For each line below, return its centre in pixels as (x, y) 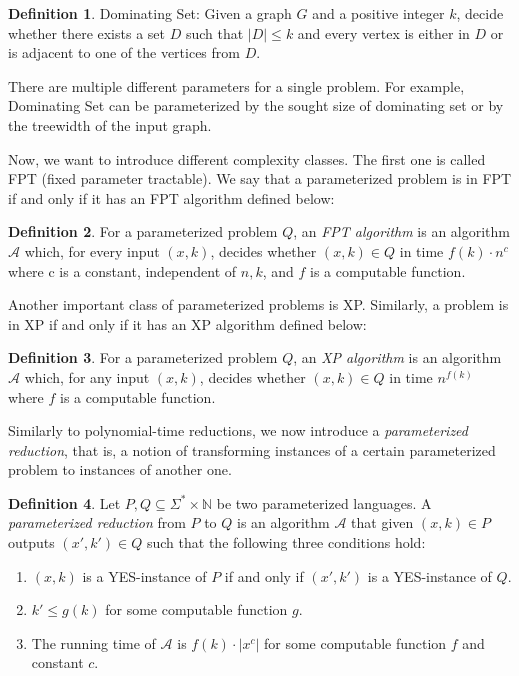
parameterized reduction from (97, 522)
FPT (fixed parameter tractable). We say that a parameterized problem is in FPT (260, 178)
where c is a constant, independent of (122, 270)
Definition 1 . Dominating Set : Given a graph (150, 13)
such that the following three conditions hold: (286, 542)
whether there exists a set (86, 32)
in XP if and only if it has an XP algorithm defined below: (187, 323)
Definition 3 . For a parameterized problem (143, 357)
